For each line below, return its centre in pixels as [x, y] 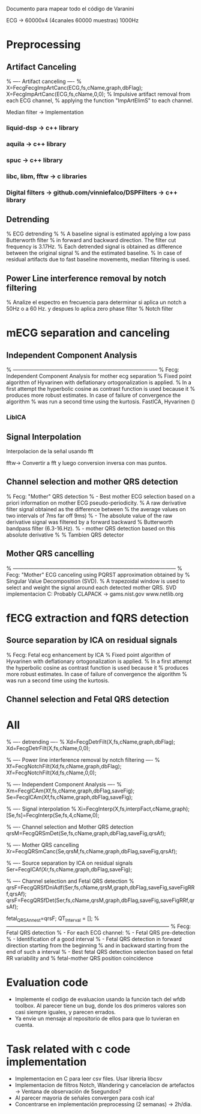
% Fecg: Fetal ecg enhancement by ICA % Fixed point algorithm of [88, 655]
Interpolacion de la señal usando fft [50, 451]
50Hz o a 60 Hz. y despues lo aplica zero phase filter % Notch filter [90, 309]
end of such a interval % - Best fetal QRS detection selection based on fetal [100, 951]
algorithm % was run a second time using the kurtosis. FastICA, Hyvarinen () [101, 402]
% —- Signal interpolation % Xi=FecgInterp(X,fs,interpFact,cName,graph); [98, 809]
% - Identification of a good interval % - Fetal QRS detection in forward [94, 939]
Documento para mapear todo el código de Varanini [70, 9]
